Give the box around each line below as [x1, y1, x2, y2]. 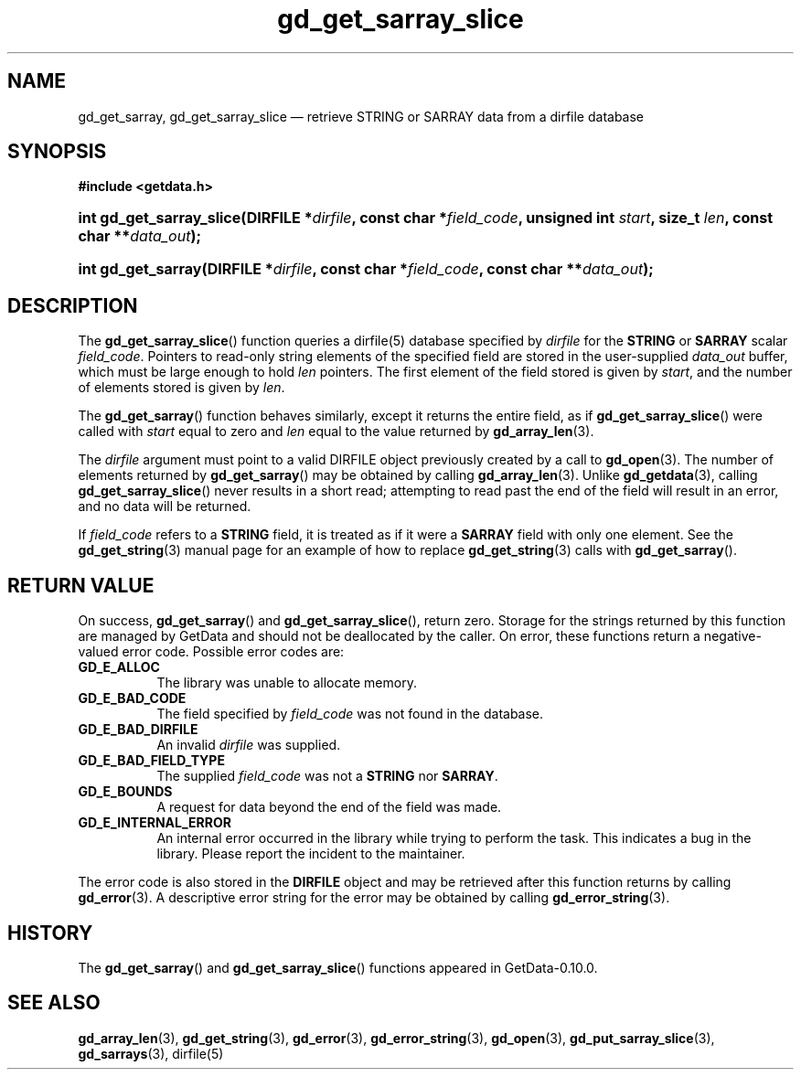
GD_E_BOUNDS [78, 784, 173, 800]
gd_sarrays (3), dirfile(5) [78, 1045, 224, 1061]
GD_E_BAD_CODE [78, 690, 187, 707]
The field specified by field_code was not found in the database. [156, 706, 544, 722]
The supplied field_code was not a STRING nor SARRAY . [156, 768, 498, 784]
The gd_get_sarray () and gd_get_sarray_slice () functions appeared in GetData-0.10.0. [78, 959, 598, 976]
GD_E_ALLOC [78, 659, 160, 676]
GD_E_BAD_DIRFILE [78, 721, 198, 738]
